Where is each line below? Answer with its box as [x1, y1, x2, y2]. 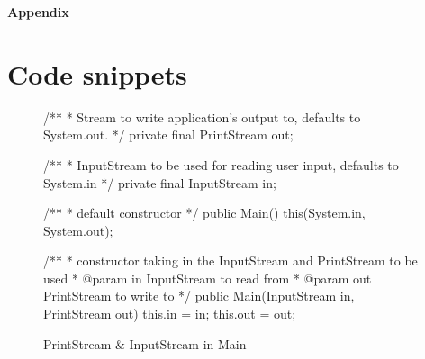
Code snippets [7, 55, 187, 92]
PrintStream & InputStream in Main [43, 334, 247, 353]
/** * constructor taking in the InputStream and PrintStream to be [43, 251, 418, 270]
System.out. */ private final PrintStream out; [43, 125, 294, 144]
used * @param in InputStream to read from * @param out [43, 268, 372, 287]
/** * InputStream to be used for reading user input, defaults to [43, 155, 399, 174]
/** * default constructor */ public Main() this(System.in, [43, 203, 366, 222]
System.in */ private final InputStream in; [43, 173, 276, 192]
